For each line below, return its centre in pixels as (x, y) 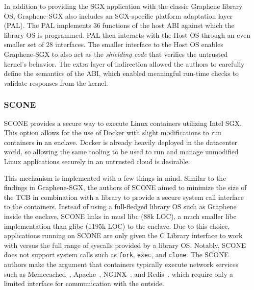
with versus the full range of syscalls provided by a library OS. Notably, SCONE (125, 245)
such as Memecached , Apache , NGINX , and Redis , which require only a (119, 274)
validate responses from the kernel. (56, 83)
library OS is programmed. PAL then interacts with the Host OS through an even (127, 35)
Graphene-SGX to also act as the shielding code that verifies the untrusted (116, 54)
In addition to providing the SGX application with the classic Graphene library (123, 6)
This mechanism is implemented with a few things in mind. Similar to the (115, 178)
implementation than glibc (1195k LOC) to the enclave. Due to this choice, (117, 226)
